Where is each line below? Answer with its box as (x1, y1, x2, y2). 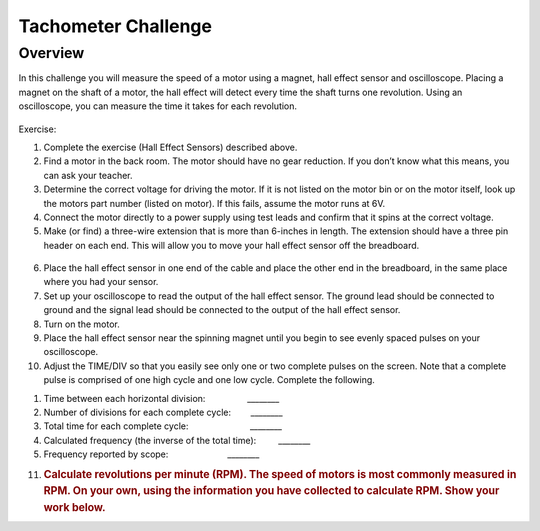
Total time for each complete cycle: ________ (43, 420, 283, 432)
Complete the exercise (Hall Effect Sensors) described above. (43, 141, 298, 153)
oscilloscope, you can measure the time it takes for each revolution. (18, 100, 298, 112)
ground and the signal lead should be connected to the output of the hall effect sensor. (43, 304, 401, 316)
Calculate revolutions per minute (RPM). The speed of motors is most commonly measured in (43, 467, 517, 481)
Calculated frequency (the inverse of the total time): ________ (43, 434, 311, 446)
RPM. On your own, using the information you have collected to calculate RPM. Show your (43, 484, 500, 498)
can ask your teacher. (43, 169, 134, 181)
